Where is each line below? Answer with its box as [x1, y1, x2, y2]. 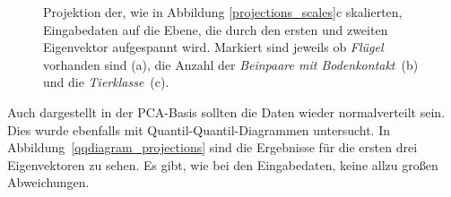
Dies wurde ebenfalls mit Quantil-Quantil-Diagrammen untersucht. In [7, 120, 390, 139]
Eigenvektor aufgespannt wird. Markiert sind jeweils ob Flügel [43, 38, 384, 56]
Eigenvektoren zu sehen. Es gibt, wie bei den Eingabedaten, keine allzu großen [7, 155, 438, 174]
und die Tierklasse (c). [43, 73, 169, 91]
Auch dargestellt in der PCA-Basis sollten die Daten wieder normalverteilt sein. [7, 102, 446, 121]
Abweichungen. [7, 173, 90, 192]
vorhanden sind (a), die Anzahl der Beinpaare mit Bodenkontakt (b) [43, 55, 419, 73]
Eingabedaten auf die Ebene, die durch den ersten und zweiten [43, 20, 388, 39]
